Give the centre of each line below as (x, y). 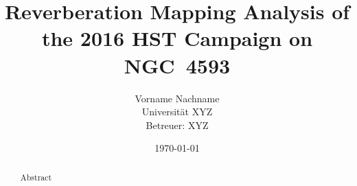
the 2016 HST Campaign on (177, 38)
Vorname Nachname (177, 98)
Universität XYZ (177, 112)
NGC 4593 (177, 65)
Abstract (36, 177)
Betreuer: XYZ (177, 125)
